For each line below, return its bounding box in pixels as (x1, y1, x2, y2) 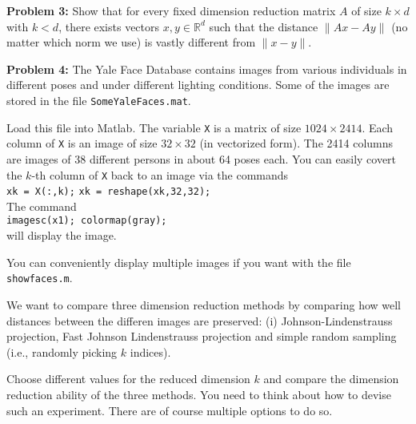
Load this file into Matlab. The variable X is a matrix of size (6, 119, 302, 135)
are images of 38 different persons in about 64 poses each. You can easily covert (6, 150, 397, 167)
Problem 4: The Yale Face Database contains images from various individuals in (6, 60, 407, 77)
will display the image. (6, 227, 117, 244)
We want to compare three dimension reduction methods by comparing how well (6, 296, 402, 313)
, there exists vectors (58, 18, 160, 34)
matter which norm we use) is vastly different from (6, 34, 256, 50)
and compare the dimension (263, 370, 399, 387)
